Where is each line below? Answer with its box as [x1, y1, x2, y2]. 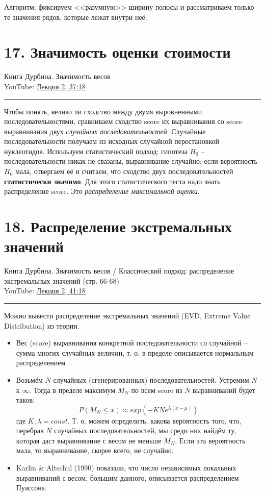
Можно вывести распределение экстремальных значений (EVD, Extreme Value [4, 310, 251, 320]
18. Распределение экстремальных [4, 216, 232, 237]
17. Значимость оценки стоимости [4, 41, 231, 62]
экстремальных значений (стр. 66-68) [4, 275, 119, 286]
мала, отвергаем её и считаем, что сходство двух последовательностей [15, 166, 233, 177]
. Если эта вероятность [175, 435, 246, 445]
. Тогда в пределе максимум [29, 384, 116, 395]
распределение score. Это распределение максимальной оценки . [4, 186, 200, 196]
